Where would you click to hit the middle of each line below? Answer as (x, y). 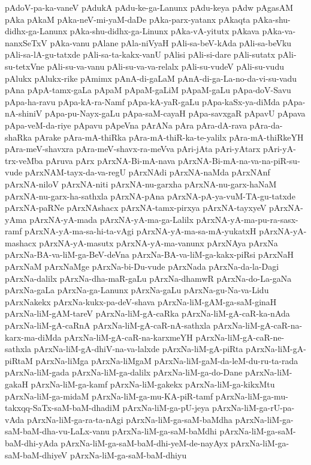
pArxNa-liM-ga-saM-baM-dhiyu (128, 454)
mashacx (21, 242)
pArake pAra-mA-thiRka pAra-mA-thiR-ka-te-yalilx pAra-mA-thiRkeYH (169, 137)
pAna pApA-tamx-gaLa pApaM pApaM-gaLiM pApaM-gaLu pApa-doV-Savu (148, 90)
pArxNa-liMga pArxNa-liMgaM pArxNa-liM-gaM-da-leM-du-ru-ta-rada (167, 360)
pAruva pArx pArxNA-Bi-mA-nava (111, 160)
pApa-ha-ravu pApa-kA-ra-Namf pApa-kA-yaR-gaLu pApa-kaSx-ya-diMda (143, 101)
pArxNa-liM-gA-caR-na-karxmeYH (129, 337)
